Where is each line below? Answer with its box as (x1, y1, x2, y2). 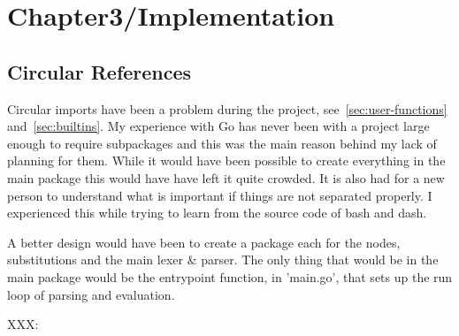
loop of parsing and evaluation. (7, 285, 175, 303)
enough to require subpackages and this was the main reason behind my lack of (7, 134, 437, 152)
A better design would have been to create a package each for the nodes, (7, 233, 401, 251)
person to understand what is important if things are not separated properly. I (7, 186, 432, 204)
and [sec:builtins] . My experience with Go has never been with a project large (7, 117, 430, 135)
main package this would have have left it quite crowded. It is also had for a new (7, 168, 445, 187)
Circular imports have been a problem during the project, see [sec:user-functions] (7, 99, 448, 118)
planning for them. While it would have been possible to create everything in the (7, 151, 446, 170)
